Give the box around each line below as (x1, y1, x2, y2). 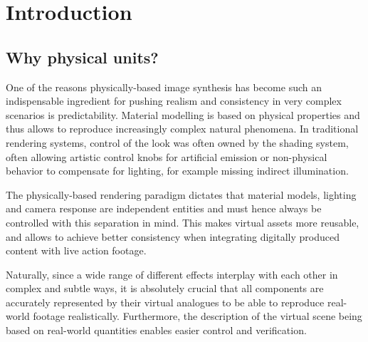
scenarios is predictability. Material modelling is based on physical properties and (6, 107, 360, 122)
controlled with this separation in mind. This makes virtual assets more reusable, (6, 214, 359, 229)
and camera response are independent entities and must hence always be (6, 201, 322, 216)
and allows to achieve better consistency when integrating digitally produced (6, 229, 340, 244)
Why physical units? (6, 46, 159, 68)
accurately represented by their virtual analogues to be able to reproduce (6, 294, 325, 309)
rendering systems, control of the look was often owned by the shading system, (6, 135, 349, 150)
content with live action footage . (6, 243, 147, 258)
